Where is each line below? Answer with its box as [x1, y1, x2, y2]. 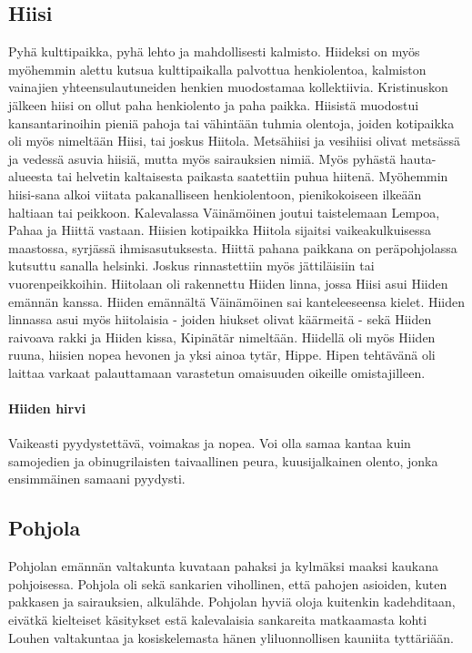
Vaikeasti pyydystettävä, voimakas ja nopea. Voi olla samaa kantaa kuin [8, 434, 411, 453]
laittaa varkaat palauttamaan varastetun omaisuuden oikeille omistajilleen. [8, 362, 426, 382]
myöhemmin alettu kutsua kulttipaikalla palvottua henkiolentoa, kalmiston [8, 59, 427, 78]
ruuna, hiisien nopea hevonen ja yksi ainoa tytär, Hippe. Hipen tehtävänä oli [8, 345, 436, 364]
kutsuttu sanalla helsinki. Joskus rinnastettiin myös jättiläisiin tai [8, 256, 375, 275]
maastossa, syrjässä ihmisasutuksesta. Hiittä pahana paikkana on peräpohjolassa [8, 238, 457, 257]
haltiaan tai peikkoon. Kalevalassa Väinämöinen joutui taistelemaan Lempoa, [8, 202, 440, 221]
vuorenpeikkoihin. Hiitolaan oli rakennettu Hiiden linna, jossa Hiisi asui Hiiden [8, 273, 448, 292]
